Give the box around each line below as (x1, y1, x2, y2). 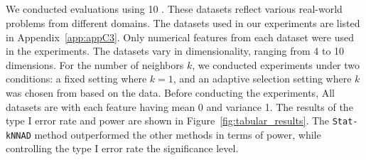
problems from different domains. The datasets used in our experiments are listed (6, 15, 360, 30)
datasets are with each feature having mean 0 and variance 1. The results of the (6, 99, 353, 114)
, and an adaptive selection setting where (173, 71, 352, 86)
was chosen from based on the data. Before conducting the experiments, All (6, 85, 335, 100)
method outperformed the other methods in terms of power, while (34, 127, 321, 142)
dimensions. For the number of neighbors (6, 57, 184, 72)
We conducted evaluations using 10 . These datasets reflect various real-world (6, 1, 343, 16)
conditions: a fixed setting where (6, 71, 147, 86)
